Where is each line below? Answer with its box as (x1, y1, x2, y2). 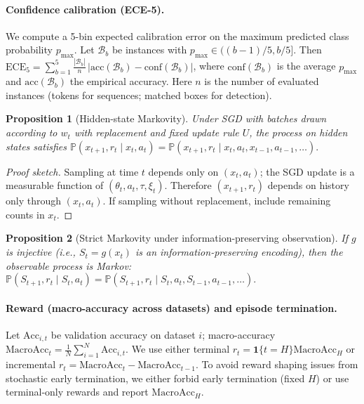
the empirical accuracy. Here (69, 74, 192, 89)
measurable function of (6, 178, 104, 193)
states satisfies (6, 138, 67, 153)
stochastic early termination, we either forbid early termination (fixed (6, 370, 305, 385)
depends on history (267, 178, 349, 193)
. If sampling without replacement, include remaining (102, 193, 331, 208)
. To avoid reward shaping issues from (195, 357, 358, 372)
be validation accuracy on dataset (50, 327, 196, 342)
